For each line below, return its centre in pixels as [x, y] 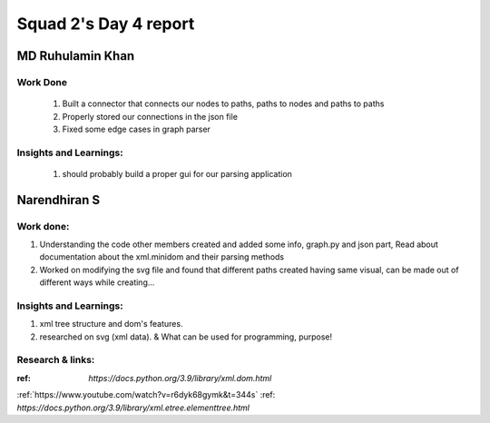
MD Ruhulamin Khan [76, 56]
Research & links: [56, 360]
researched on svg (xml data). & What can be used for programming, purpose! [186, 337]
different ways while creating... [97, 282]
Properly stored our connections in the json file [150, 116]
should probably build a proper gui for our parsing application [177, 173]
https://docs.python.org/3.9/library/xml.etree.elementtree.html [133, 408]
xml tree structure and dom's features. [111, 324]
